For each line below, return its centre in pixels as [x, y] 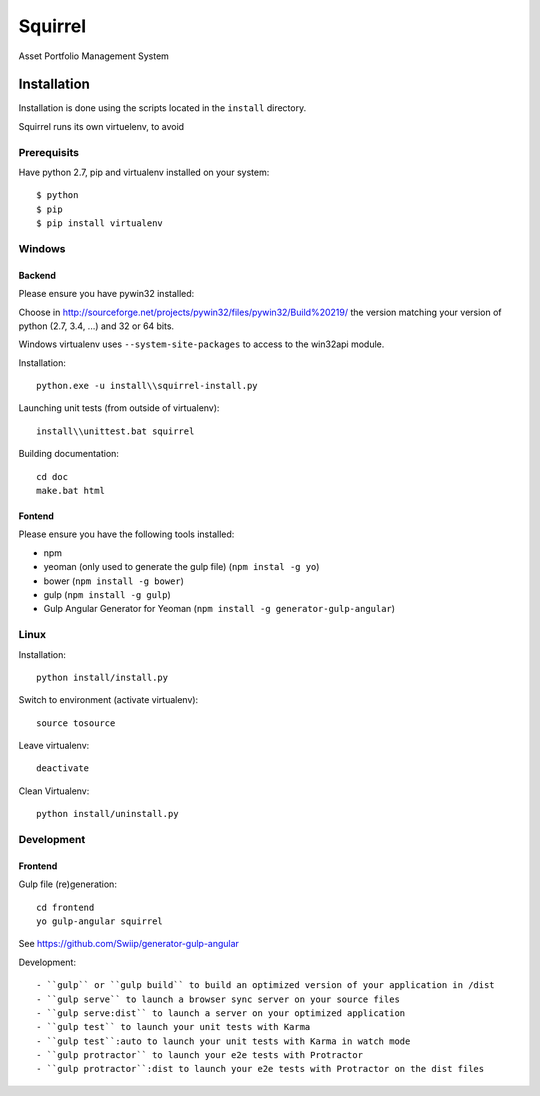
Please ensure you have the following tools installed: [126, 534]
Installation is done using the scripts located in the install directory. [162, 108]
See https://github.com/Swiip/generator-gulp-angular [129, 944]
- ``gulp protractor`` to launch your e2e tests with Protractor [200, 1055]
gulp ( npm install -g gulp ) [107, 594]
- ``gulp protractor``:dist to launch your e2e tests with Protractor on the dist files [260, 1069]
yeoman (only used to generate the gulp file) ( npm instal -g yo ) [181, 567]
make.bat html [70, 491]
